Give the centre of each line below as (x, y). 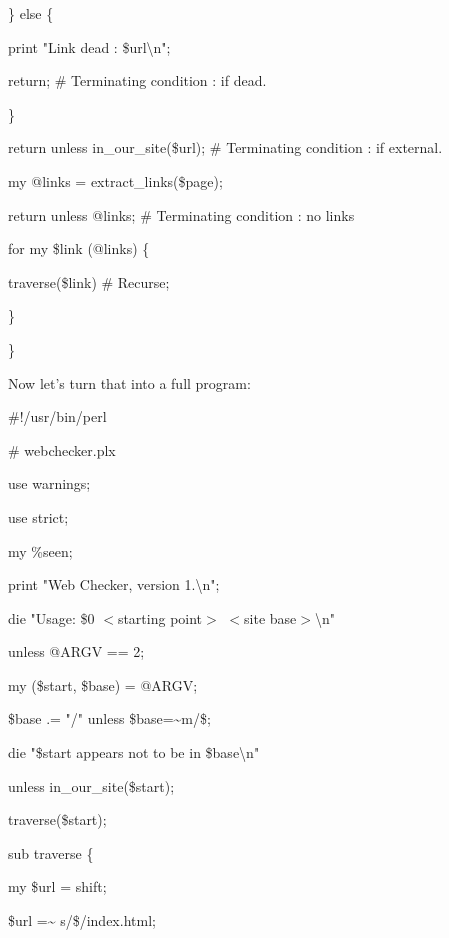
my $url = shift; (57, 886)
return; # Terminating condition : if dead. (137, 80)
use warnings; (49, 483)
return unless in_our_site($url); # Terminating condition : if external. (225, 147)
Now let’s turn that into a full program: (129, 382)
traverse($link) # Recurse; (89, 281)
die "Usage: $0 (51, 617)
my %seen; (40, 550)
